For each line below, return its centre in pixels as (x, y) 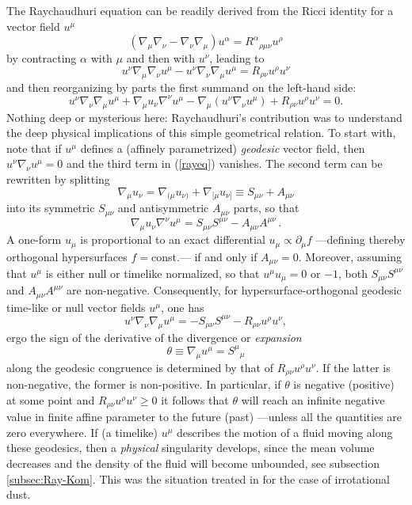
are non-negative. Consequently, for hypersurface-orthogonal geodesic (234, 290)
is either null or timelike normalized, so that (153, 273)
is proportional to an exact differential (173, 239)
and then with (160, 58)
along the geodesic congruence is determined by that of (140, 367)
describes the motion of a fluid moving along (285, 432)
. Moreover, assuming (350, 256)
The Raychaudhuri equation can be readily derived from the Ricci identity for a (200, 10)
